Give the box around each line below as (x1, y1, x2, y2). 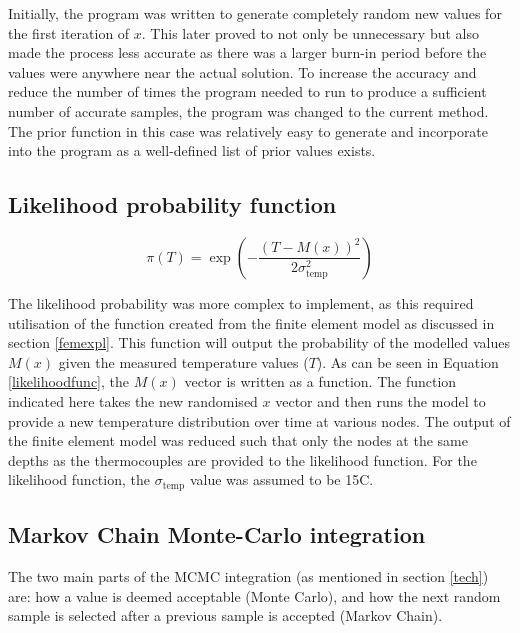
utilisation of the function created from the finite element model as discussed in (8, 312, 495, 333)
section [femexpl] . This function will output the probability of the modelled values (8, 332, 510, 353)
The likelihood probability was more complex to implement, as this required (8, 292, 474, 313)
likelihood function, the (8, 469, 150, 490)
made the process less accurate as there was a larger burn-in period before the (8, 42, 487, 63)
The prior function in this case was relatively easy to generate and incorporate (8, 120, 489, 141)
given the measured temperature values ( (58, 351, 309, 372)
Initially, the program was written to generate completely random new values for (8, 3, 502, 23)
